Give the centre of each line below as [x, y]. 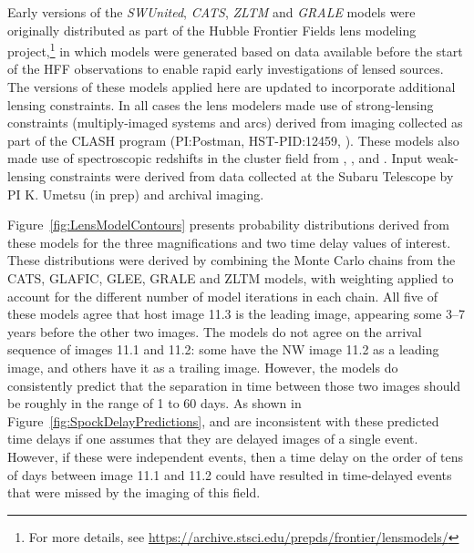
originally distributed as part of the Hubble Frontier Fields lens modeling [212, 30]
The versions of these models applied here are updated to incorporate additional [232, 87]
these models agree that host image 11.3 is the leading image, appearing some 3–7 [237, 314]
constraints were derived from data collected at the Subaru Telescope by [252, 176]
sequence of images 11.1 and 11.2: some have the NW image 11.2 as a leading [223, 349]
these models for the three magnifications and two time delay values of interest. [229, 242]
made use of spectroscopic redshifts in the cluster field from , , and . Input [215, 158]
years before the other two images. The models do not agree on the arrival [215, 331]
